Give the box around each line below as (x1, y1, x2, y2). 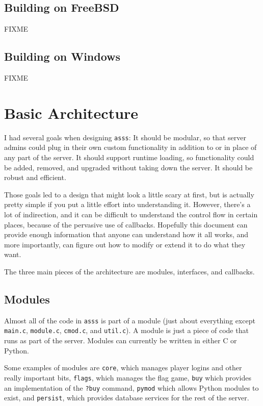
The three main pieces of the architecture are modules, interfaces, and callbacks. (4, 266, 255, 276)
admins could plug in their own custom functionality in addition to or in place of (4, 142, 257, 153)
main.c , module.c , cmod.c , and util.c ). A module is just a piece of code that (4, 325, 249, 336)
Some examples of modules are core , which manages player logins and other (4, 362, 242, 373)
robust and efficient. (4, 172, 66, 183)
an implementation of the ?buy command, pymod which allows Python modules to (4, 382, 259, 393)
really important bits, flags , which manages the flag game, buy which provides (4, 372, 252, 383)
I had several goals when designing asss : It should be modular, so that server (4, 132, 246, 142)
